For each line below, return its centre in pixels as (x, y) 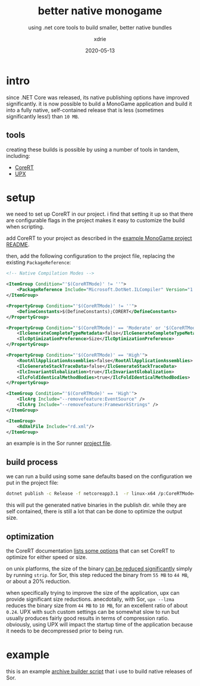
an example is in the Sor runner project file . (59, 443)
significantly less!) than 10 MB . (43, 116)
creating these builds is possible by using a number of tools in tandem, (93, 149)
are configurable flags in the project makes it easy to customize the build (96, 220)
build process (32, 462)
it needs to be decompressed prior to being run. (65, 631)
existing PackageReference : (39, 263)
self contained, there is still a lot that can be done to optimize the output (94, 512)
